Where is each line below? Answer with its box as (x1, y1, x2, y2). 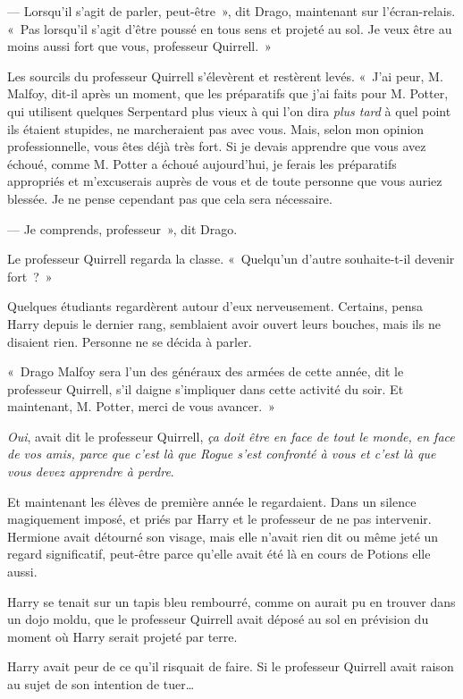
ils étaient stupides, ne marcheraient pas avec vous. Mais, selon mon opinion (7, 119, 425, 138)
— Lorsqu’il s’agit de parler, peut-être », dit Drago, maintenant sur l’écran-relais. (7, 2, 456, 20)
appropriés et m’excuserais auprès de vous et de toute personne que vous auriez (7, 172, 442, 190)
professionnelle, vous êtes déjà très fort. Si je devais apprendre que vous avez (7, 137, 426, 156)
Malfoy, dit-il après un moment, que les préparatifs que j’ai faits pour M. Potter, (7, 84, 449, 103)
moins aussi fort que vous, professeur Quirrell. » (7, 37, 272, 55)
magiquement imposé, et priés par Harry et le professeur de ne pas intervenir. (7, 510, 432, 528)
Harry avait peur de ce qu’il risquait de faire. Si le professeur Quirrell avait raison (7, 657, 454, 676)
